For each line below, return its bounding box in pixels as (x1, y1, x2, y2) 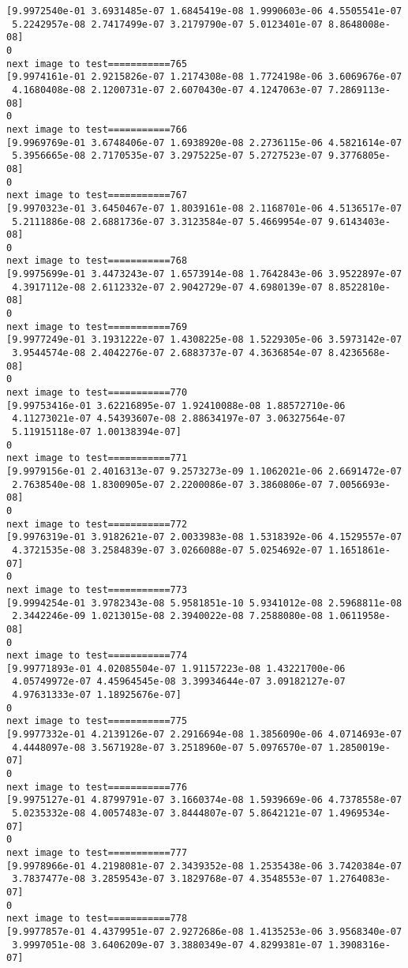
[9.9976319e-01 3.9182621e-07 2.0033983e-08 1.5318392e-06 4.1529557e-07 (6, 531, 402, 543)
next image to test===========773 (6, 583, 188, 595)
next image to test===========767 (6, 189, 188, 201)
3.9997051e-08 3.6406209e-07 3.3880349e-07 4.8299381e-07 (12, 939, 323, 951)
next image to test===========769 (6, 321, 188, 332)
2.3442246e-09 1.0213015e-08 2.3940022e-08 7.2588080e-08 (12, 610, 323, 622)
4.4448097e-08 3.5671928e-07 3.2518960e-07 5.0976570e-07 (12, 741, 323, 753)
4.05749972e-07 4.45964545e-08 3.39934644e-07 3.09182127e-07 (12, 676, 346, 688)
